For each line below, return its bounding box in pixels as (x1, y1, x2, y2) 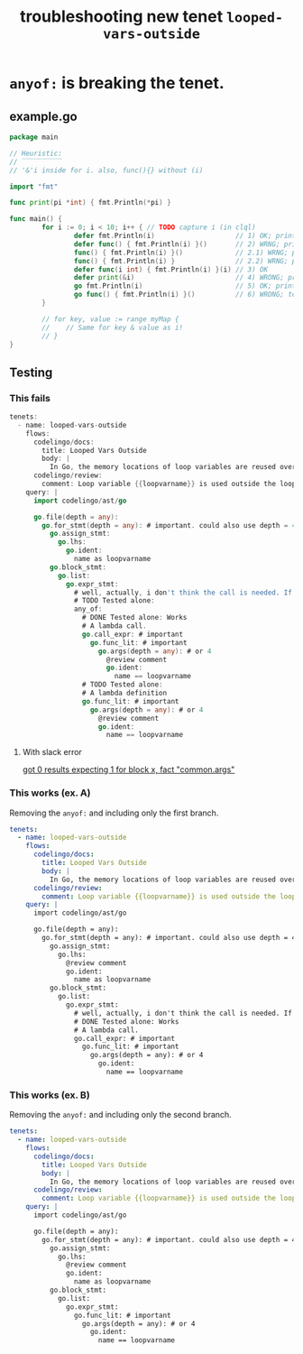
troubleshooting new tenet (19, 6, 224, 27)
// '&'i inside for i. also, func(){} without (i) (9, 165, 204, 175)
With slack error (22, 747, 83, 758)
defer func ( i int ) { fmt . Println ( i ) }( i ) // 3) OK (73, 264, 269, 274)
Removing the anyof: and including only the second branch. (9, 1110, 232, 1120)
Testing (9, 364, 53, 380)
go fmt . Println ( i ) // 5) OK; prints (73, 281, 300, 290)
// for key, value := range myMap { (41, 314, 179, 324)
